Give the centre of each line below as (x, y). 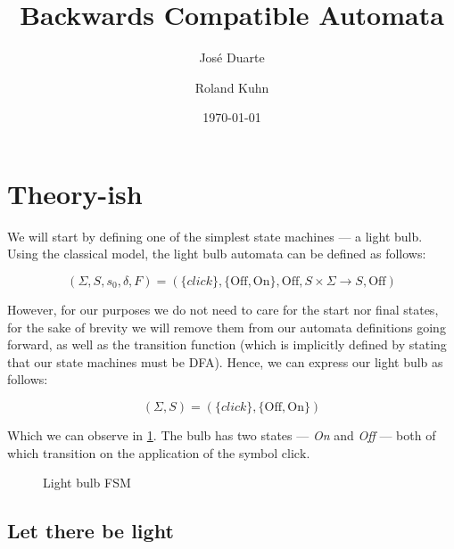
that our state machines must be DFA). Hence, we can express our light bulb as (225, 361)
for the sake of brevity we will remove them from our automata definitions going (227, 327)
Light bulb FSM (87, 483)
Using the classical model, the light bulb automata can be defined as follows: (217, 254)
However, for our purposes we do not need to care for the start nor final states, (223, 310)
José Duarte (232, 57)
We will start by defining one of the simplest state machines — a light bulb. (215, 236)
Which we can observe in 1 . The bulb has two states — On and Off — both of (222, 435)
